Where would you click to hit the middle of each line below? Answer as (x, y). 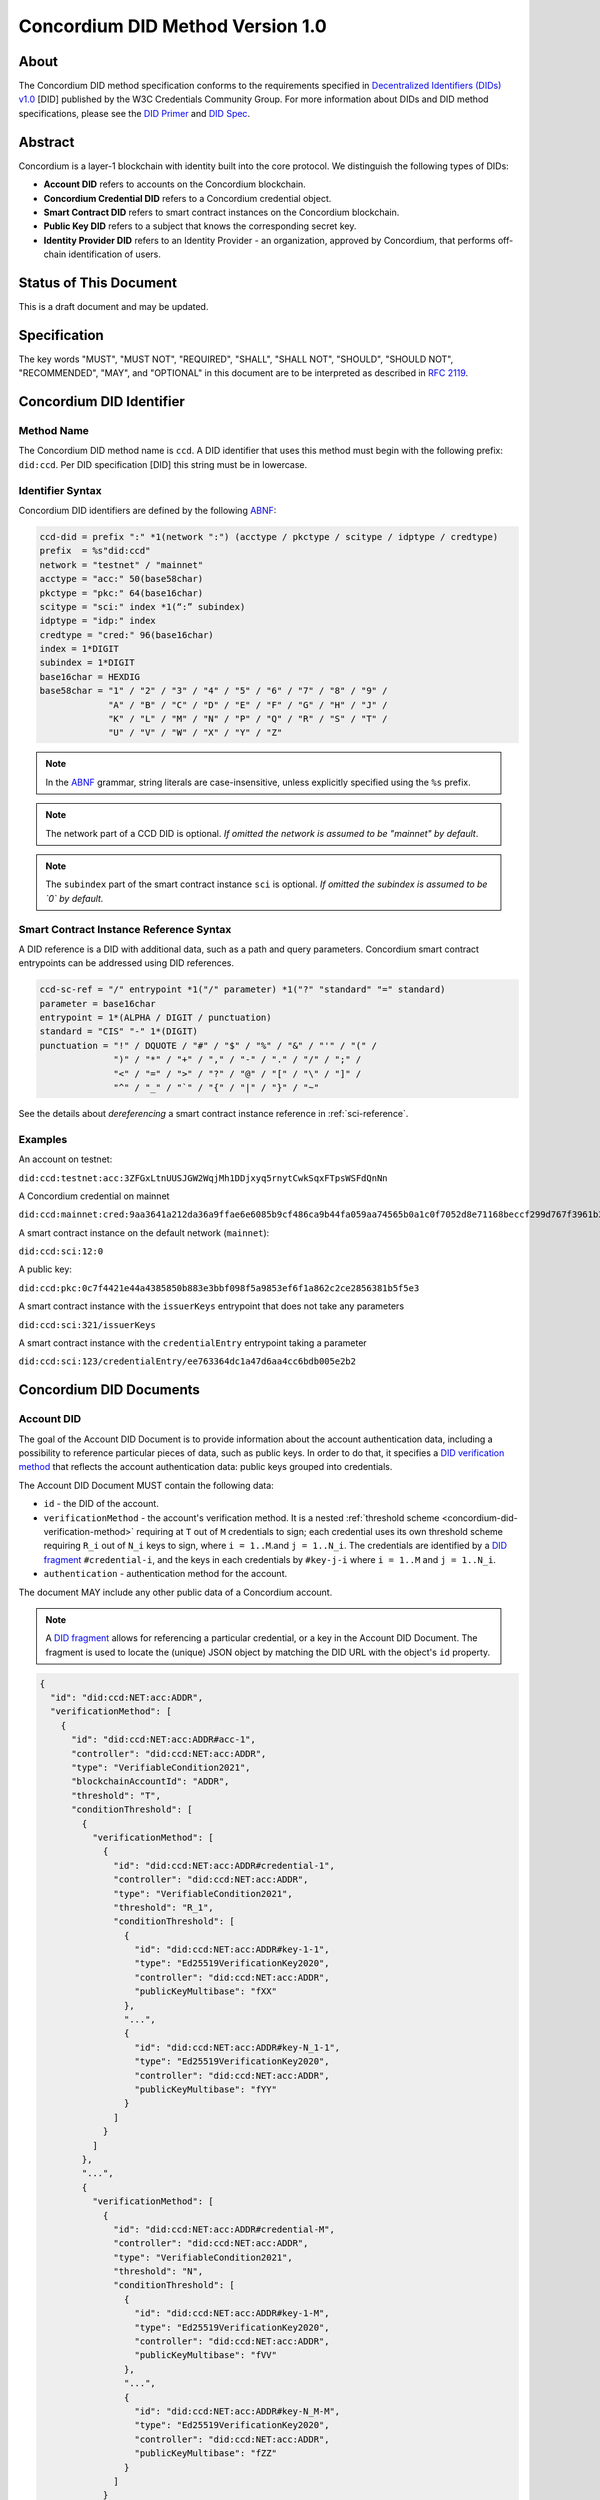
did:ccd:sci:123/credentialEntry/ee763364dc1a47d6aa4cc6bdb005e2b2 (187, 1361)
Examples (43, 1139)
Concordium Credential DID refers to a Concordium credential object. (187, 198)
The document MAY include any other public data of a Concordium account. (175, 1592)
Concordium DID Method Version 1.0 (172, 26)
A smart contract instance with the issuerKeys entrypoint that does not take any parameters (211, 1306)
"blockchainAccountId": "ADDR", (150, 1781)
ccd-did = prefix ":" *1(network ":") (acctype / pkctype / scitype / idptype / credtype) (269, 536)
